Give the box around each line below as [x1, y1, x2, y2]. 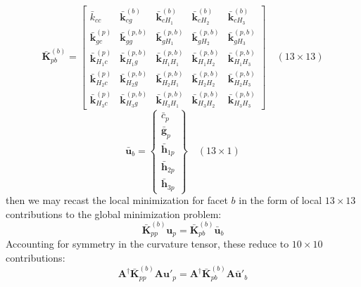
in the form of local [239, 193, 322, 208]
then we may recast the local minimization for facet [6, 193, 228, 208]
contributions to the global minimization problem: [6, 206, 222, 221]
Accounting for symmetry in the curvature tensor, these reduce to [6, 236, 289, 251]
